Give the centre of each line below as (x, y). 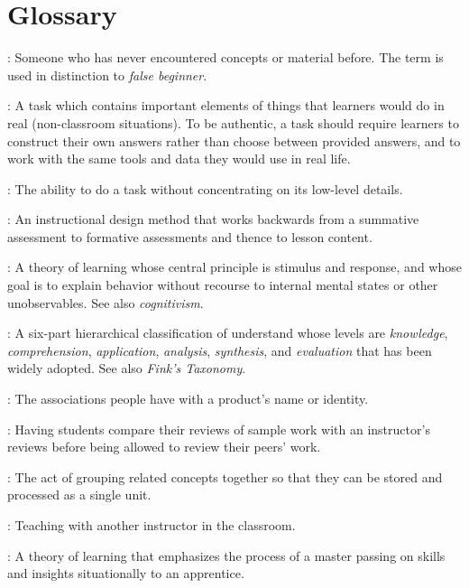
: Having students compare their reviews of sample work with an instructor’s (219, 429)
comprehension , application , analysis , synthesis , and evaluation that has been (220, 350)
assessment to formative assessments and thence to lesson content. (190, 236)
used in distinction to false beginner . (107, 75)
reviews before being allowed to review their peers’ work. (164, 447)
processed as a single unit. (79, 495)
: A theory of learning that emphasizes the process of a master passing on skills (226, 555)
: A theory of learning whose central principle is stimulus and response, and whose (234, 267)
